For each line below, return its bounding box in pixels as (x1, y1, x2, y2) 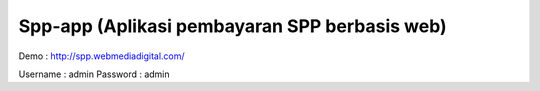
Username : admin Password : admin (18, 68, 170, 80)
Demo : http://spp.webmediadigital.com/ (18, 50, 185, 62)
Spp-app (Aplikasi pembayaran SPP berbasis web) (18, 15, 447, 37)
